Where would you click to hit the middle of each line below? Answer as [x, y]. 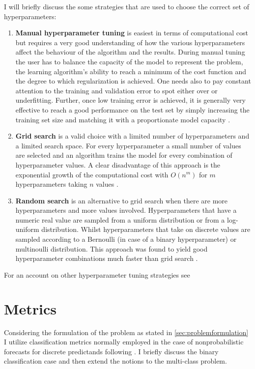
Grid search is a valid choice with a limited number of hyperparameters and [132, 136]
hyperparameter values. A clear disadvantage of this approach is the [118, 164]
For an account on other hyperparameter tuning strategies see [97, 274]
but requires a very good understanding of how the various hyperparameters [130, 42]
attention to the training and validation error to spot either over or [116, 90]
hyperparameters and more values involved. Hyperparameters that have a [126, 210]
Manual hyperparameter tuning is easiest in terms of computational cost [132, 33]
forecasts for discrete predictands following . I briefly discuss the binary [111, 351]
